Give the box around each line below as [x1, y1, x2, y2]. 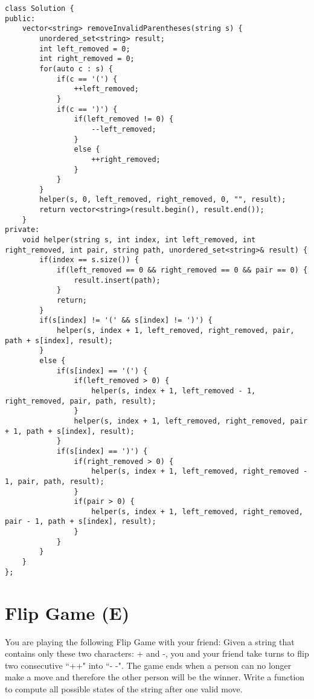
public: [5, 14, 36, 23]
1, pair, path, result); [5, 477, 104, 486]
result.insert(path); [74, 275, 161, 285]
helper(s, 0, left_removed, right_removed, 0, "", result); [39, 195, 286, 204]
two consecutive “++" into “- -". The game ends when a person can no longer [5, 659, 292, 671]
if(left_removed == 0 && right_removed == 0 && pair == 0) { [56, 266, 308, 275]
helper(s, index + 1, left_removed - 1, [91, 386, 256, 395]
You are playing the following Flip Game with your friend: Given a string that [5, 635, 295, 648]
